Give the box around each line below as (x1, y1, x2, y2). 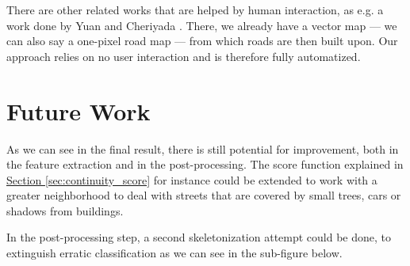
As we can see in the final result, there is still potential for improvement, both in (6, 140, 399, 157)
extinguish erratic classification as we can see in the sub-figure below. (6, 245, 343, 261)
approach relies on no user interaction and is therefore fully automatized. (6, 47, 361, 64)
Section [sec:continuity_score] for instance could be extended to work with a (6, 171, 377, 188)
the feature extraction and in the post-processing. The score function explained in (6, 156, 404, 173)
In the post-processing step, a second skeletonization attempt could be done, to (6, 229, 392, 245)
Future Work (6, 94, 151, 127)
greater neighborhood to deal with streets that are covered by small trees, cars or (6, 187, 401, 203)
